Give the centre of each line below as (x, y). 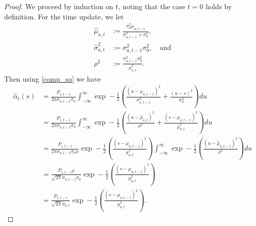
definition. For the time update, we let (64, 16)
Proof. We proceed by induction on (59, 6)
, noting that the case (152, 6)
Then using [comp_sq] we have (53, 78)
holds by (219, 6)
